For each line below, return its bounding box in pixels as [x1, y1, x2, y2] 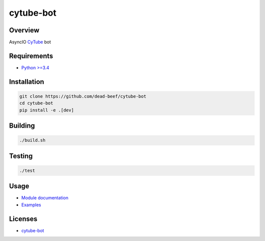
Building [9, 122, 35, 130]
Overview [9, 26, 40, 34]
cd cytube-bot [19, 101, 53, 106]
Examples [21, 202, 41, 208]
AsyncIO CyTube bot [9, 39, 51, 45]
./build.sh [19, 137, 46, 143]
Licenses [9, 214, 38, 223]
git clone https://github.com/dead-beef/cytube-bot [19, 93, 147, 99]
